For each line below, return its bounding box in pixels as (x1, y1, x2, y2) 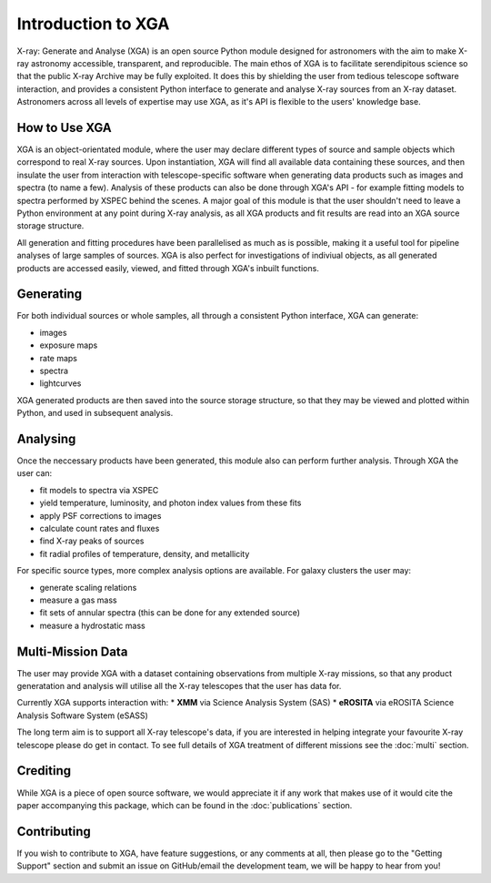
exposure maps (39, 340, 98, 350)
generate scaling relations (39, 582, 137, 593)
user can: (16, 468, 53, 479)
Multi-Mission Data (16, 644, 128, 659)
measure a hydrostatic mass (39, 620, 145, 631)
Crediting (16, 763, 72, 778)
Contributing (16, 824, 91, 839)
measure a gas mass (39, 594, 117, 605)
